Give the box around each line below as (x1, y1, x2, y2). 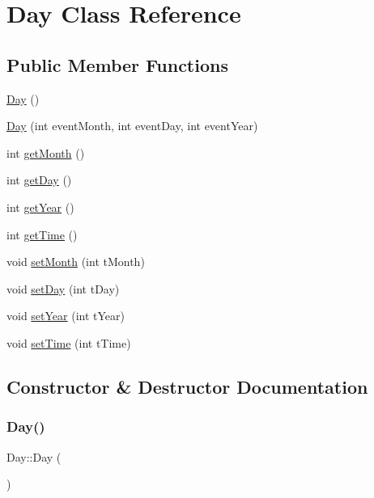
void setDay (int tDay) (6, 280, 120, 297)
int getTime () (6, 226, 78, 243)
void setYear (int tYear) (6, 307, 125, 324)
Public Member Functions (6, 52, 228, 77)
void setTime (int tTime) (6, 334, 131, 351)
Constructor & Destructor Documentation (6, 373, 368, 399)
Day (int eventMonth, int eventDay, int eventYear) (6, 117, 258, 134)
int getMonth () (6, 144, 85, 161)
